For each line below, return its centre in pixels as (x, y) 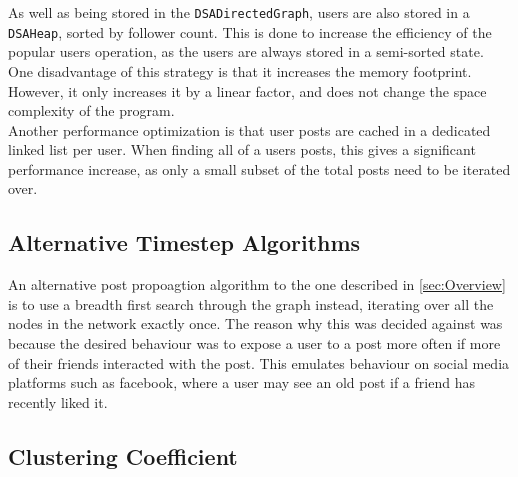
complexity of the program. (91, 110)
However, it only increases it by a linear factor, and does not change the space (247, 90)
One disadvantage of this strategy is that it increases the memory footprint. (240, 70)
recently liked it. (58, 401)
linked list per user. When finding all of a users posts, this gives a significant (242, 149)
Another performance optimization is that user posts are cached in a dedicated (249, 129)
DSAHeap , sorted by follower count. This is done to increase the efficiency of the (250, 31)
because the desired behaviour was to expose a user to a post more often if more (254, 343)
